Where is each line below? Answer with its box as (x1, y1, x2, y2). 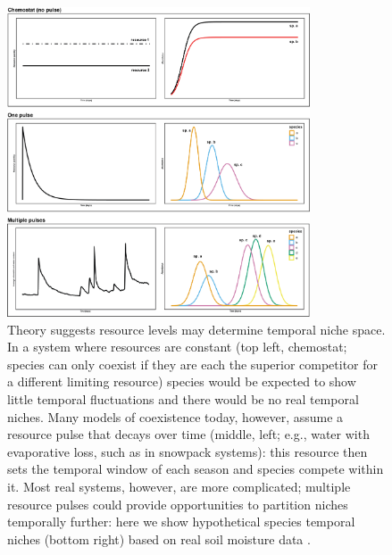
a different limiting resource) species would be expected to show (7, 372, 356, 391)
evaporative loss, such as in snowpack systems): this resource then (7, 442, 368, 460)
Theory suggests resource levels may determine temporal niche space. (7, 319, 386, 338)
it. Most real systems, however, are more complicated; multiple (7, 476, 351, 495)
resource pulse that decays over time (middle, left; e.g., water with (7, 425, 370, 443)
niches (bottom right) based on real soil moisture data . (7, 529, 311, 548)
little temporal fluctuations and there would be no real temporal (7, 389, 359, 408)
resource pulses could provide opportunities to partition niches (7, 494, 348, 513)
